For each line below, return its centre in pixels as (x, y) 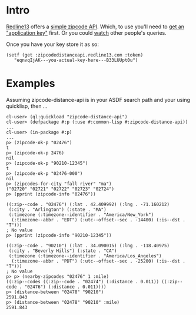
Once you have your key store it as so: (52, 44)
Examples (31, 84)
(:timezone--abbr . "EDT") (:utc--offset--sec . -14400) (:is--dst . (98, 220)
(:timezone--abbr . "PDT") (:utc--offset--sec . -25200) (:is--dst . (98, 261)
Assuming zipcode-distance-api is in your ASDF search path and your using (98, 100)
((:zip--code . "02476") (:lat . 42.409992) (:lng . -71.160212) (88, 204)
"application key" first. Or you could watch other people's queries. (86, 32)
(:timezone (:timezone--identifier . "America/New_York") (81, 215)
